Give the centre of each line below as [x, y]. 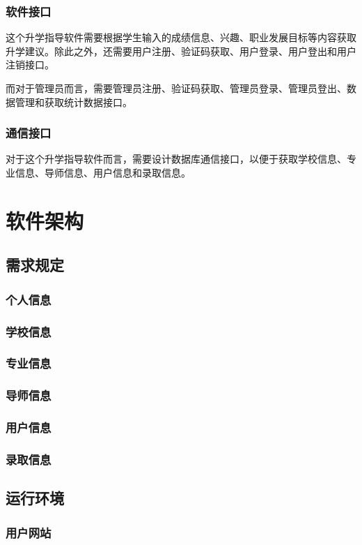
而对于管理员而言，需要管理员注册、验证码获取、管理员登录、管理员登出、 [176, 88]
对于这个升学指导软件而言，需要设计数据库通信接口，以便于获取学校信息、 [176, 159]
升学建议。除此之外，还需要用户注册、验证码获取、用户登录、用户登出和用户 [181, 51]
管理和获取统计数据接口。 [73, 102]
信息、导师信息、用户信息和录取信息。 [103, 172]
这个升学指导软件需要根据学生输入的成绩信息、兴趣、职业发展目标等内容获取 [181, 37]
